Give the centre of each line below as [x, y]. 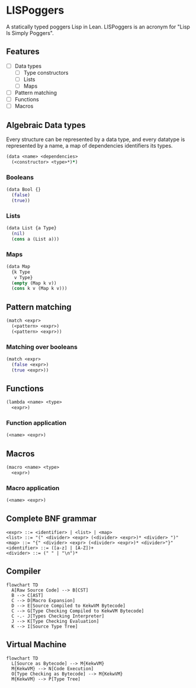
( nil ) [18, 233]
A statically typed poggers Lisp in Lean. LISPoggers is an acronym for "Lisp [98, 27]
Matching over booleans [42, 347]
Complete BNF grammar [51, 519]
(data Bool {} [24, 190]
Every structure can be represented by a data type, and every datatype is [96, 139]
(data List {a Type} [32, 228]
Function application [36, 423]
